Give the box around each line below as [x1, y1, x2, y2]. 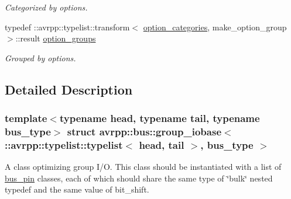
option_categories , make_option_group [143, 20, 287, 33]
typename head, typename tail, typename [59, 111, 260, 125]
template [5, 111, 47, 125]
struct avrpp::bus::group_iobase [67, 124, 222, 138]
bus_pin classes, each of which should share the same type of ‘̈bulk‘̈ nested [5, 172, 273, 184]
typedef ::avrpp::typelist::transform [5, 20, 130, 33]
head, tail [139, 137, 184, 152]
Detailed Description [5, 80, 133, 98]
